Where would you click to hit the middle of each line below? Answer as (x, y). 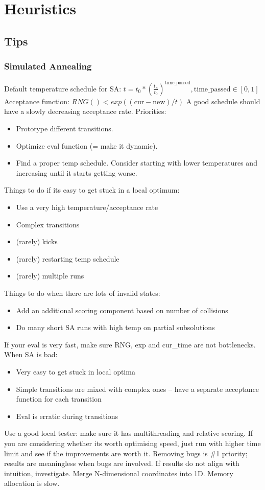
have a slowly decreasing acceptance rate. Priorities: (85, 111)
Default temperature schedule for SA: (63, 88)
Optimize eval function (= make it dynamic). (87, 145)
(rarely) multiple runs (50, 276)
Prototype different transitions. (65, 129)
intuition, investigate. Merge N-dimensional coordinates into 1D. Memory (119, 473)
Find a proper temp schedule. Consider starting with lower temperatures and (137, 163)
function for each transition (59, 399)
